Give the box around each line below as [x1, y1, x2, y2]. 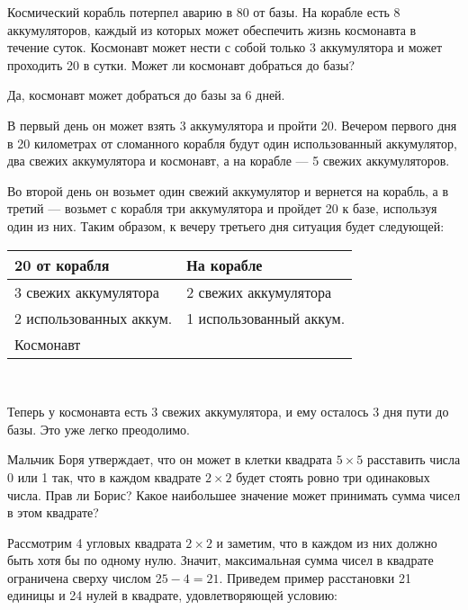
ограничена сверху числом [7, 568, 151, 587]
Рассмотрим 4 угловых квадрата [7, 533, 182, 552]
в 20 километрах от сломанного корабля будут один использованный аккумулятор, [7, 133, 457, 152]
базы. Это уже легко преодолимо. [7, 419, 191, 438]
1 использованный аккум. [186, 307, 346, 328]
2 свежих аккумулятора [186, 281, 332, 302]
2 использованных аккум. [14, 307, 173, 328]
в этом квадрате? [7, 503, 99, 522]
